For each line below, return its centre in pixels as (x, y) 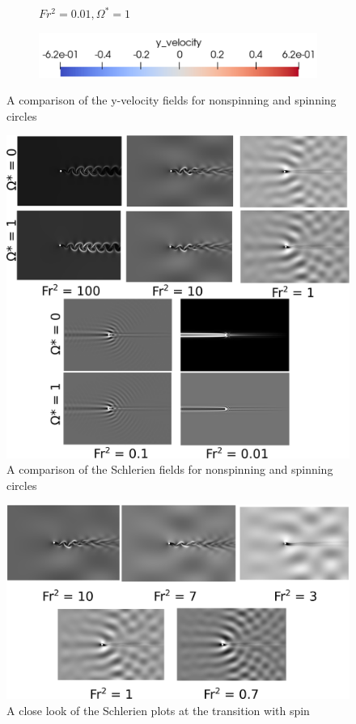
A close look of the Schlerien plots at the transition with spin (158, 710)
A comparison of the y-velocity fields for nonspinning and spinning (172, 100)
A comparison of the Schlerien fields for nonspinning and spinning (170, 469)
